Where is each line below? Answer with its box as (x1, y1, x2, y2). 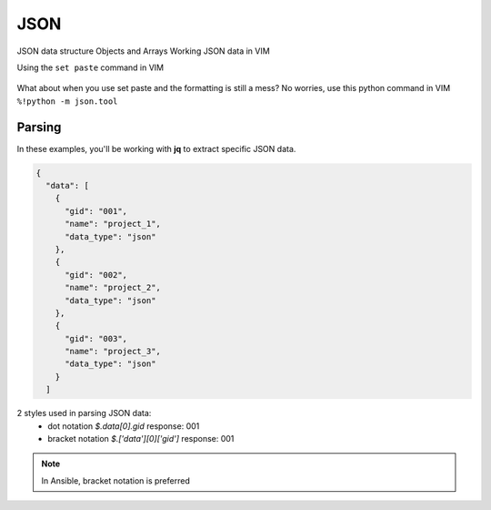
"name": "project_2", (65, 282, 161, 293)
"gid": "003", (65, 333, 127, 343)
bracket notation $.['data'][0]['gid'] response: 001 (47, 433, 235, 444)
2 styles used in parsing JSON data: (16, 408, 152, 419)
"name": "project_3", (65, 346, 161, 357)
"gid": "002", (65, 270, 127, 280)
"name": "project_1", (65, 219, 161, 229)
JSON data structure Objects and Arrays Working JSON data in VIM (16, 46, 270, 56)
